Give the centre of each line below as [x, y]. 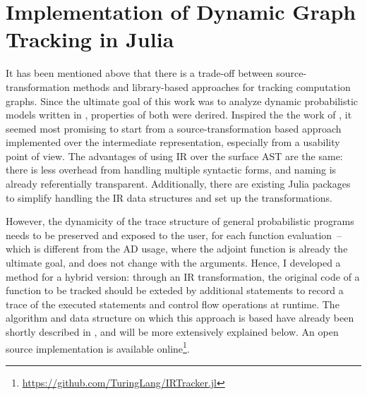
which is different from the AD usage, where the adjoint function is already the [177, 249]
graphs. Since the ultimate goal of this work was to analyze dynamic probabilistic [182, 101]
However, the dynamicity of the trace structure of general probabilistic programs [180, 221]
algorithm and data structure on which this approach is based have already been [180, 318]
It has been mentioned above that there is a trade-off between [139, 73]
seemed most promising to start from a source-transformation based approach [174, 128]
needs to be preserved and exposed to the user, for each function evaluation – [174, 235]
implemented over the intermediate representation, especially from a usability [173, 142]
